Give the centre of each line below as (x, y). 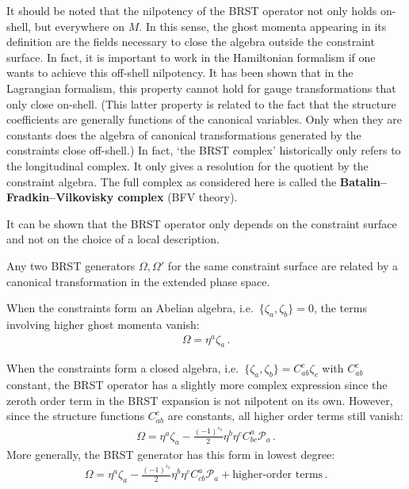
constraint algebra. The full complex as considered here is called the (172, 181)
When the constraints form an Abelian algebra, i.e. (130, 308)
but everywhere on (80, 26)
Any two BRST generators (71, 265)
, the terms (340, 308)
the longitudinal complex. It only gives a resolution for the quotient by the (187, 165)
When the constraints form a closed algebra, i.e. (123, 368)
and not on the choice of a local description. (113, 239)
